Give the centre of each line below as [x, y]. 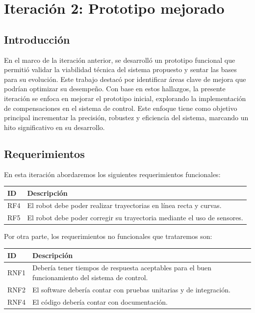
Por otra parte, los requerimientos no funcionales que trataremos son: [108, 236]
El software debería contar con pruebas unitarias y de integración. [131, 289]
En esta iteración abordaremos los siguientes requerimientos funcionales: [112, 174]
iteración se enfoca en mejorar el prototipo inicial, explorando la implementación [125, 98]
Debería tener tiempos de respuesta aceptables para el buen [122, 268]
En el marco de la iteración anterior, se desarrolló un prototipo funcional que [120, 60]
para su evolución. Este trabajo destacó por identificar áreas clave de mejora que [125, 79]
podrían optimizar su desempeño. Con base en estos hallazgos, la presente [115, 89]
